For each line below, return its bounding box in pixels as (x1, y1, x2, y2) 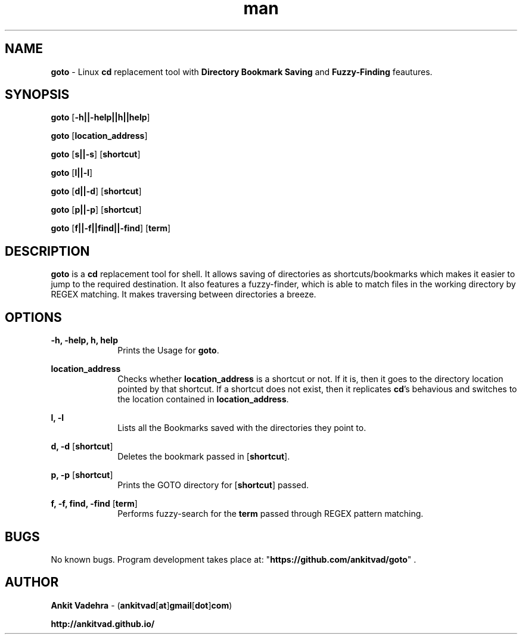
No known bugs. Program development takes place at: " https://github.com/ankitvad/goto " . (51, 554, 417, 564)
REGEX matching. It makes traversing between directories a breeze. (51, 289, 316, 300)
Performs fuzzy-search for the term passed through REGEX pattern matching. (117, 508, 424, 519)
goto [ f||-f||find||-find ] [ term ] (51, 223, 171, 234)
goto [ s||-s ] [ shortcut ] (51, 149, 141, 160)
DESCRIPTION (5, 243, 90, 259)
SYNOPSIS (5, 87, 70, 103)
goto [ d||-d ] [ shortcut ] (51, 186, 142, 197)
